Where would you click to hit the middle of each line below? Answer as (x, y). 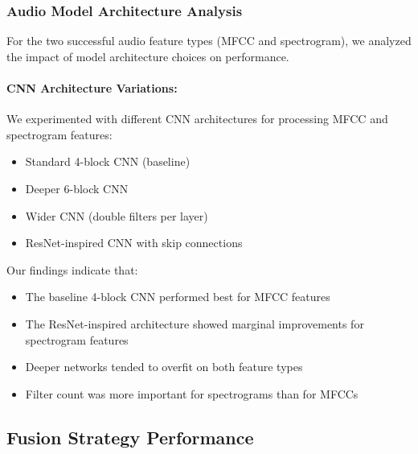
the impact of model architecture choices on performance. (148, 56)
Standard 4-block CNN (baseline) (108, 161)
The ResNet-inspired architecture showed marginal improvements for (195, 323)
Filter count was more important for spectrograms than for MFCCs (192, 393)
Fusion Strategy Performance (130, 437)
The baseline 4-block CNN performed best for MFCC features (178, 297)
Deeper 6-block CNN (77, 188)
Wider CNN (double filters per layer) (117, 215)
